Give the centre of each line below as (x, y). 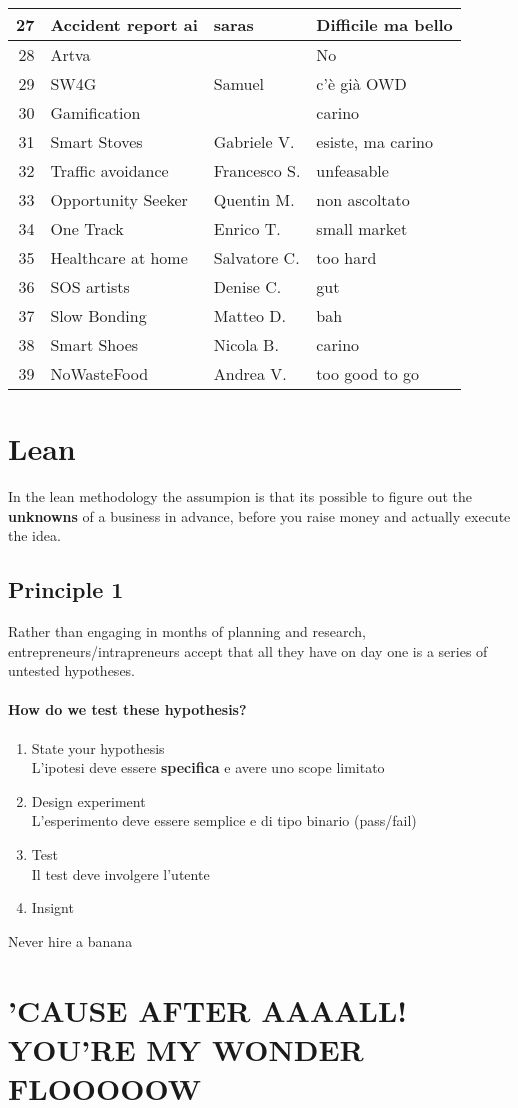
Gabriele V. (254, 141)
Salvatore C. (256, 257)
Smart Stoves (96, 141)
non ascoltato (363, 199)
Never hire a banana (70, 940)
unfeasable (352, 170)
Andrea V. (250, 373)
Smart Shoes (94, 344)
